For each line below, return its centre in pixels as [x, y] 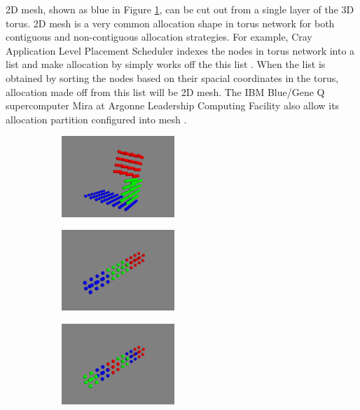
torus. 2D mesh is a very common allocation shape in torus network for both [170, 23]
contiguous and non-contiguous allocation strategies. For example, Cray [159, 37]
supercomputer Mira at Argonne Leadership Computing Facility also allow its [173, 105]
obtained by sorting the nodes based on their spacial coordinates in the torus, [172, 77]
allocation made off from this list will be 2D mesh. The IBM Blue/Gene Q [165, 91]
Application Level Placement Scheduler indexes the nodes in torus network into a [180, 50]
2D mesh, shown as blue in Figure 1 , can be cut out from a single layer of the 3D [180, 9]
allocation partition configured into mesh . [96, 119]
